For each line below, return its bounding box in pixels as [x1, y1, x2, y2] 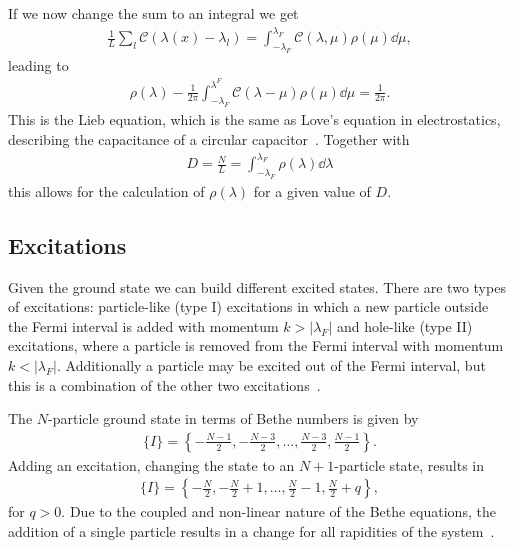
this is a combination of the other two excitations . [8, 374, 321, 395]
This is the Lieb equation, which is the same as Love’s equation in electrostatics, [8, 109, 501, 130]
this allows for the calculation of [8, 180, 205, 201]
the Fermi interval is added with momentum [8, 315, 279, 336]
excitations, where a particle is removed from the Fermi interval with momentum [8, 335, 504, 356]
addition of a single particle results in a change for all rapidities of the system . [8, 520, 495, 541]
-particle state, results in [334, 454, 484, 475]
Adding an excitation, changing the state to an [8, 454, 295, 475]
